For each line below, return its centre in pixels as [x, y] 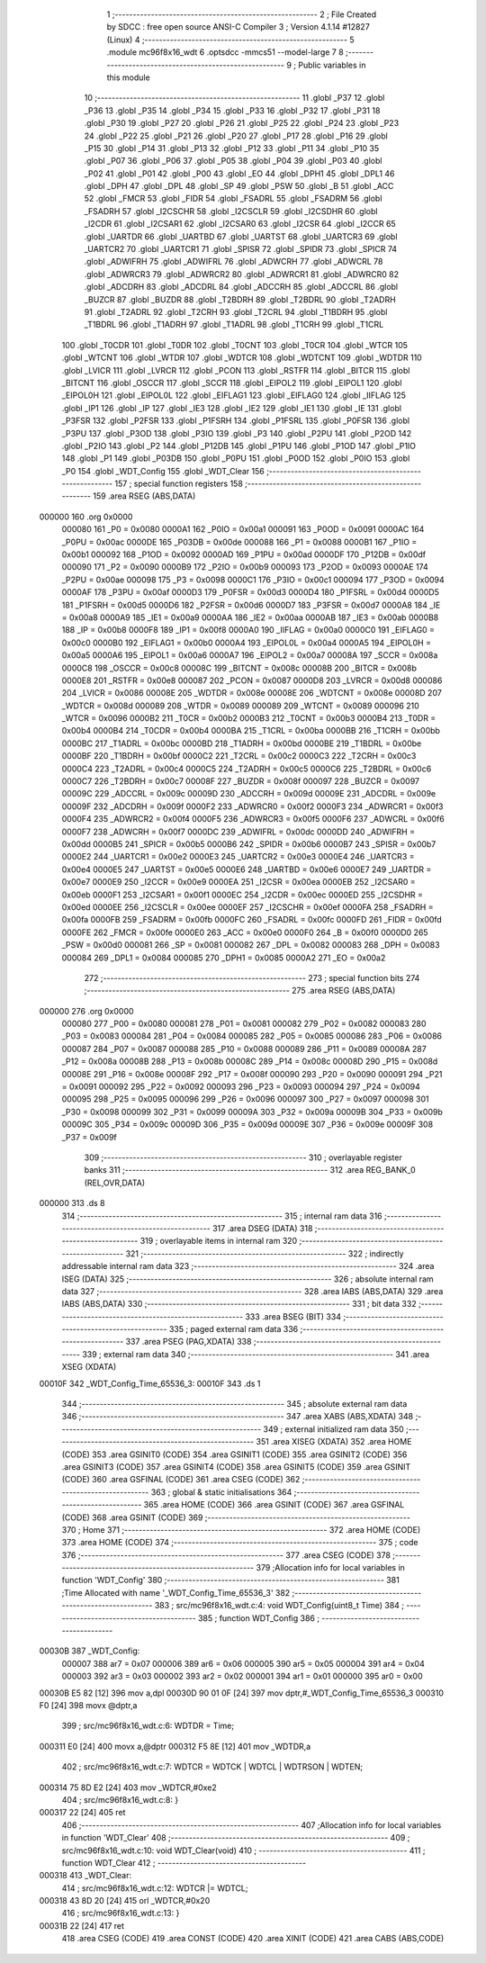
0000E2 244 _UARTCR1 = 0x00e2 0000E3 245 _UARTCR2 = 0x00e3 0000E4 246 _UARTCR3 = [238, 857]
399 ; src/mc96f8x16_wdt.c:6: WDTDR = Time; [148, 1726]
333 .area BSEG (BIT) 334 [293, 1316]
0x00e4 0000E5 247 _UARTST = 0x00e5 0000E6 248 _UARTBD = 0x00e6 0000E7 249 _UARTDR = [247, 869]
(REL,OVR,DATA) [115, 1183]
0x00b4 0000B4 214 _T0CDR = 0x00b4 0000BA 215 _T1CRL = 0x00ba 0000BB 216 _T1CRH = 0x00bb [251, 731]
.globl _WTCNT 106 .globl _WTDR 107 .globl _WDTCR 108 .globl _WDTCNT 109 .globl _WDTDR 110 [242, 358]
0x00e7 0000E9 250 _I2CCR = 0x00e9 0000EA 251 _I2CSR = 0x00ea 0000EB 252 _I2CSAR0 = [238, 882]
